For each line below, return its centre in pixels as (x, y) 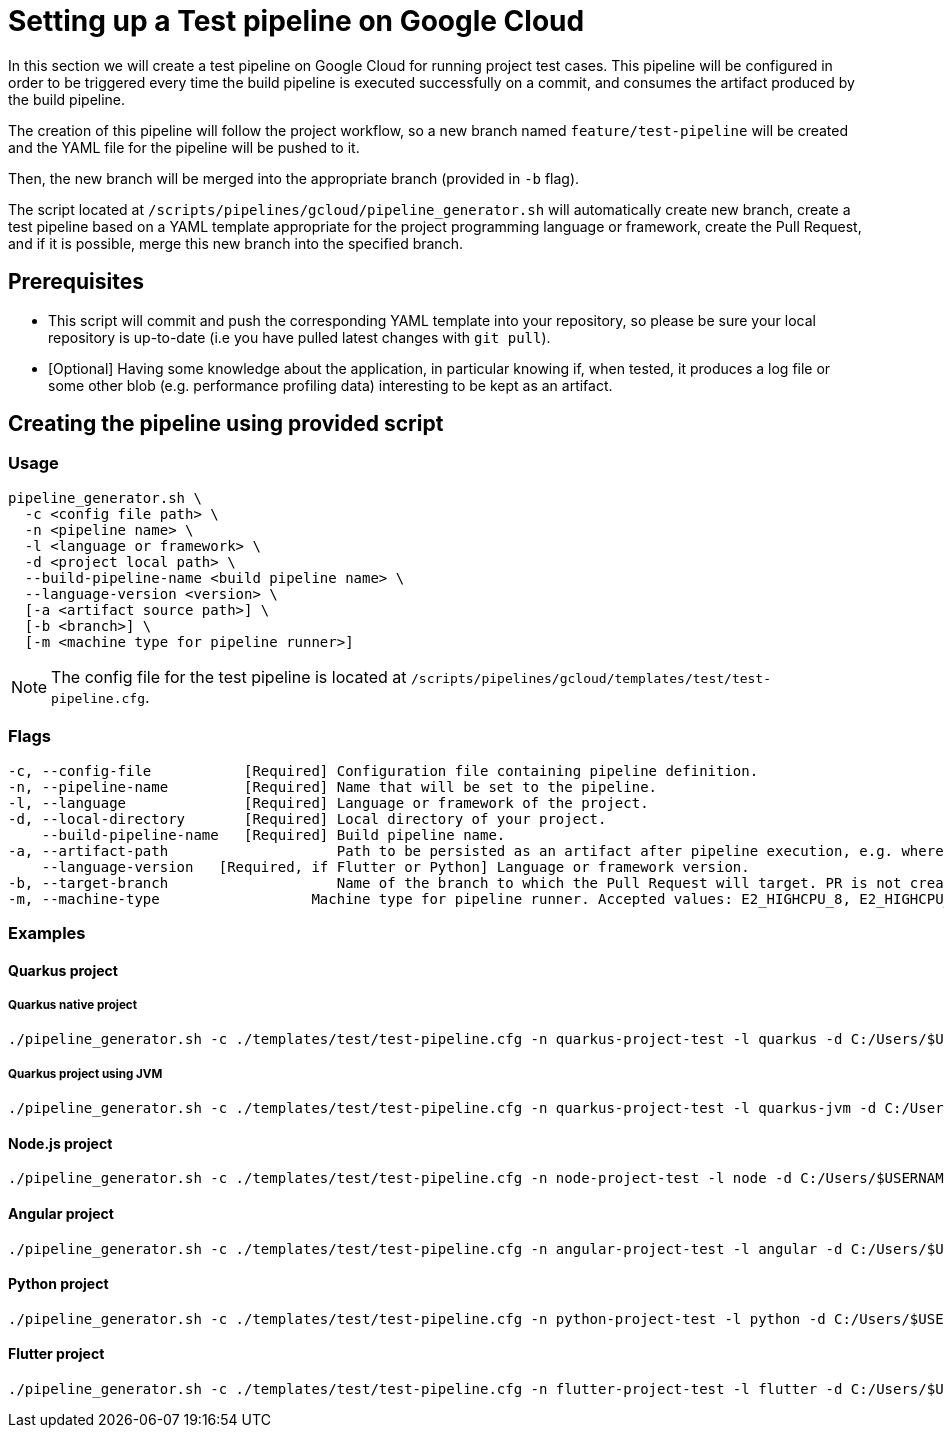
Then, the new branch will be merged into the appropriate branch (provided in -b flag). (294, 178)
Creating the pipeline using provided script (226, 424)
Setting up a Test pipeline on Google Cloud (296, 21)
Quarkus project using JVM (85, 1073)
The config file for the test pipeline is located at (229, 676)
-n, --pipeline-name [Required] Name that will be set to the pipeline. (333, 786)
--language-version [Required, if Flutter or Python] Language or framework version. (395, 866)
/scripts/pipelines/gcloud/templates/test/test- (591, 678)
